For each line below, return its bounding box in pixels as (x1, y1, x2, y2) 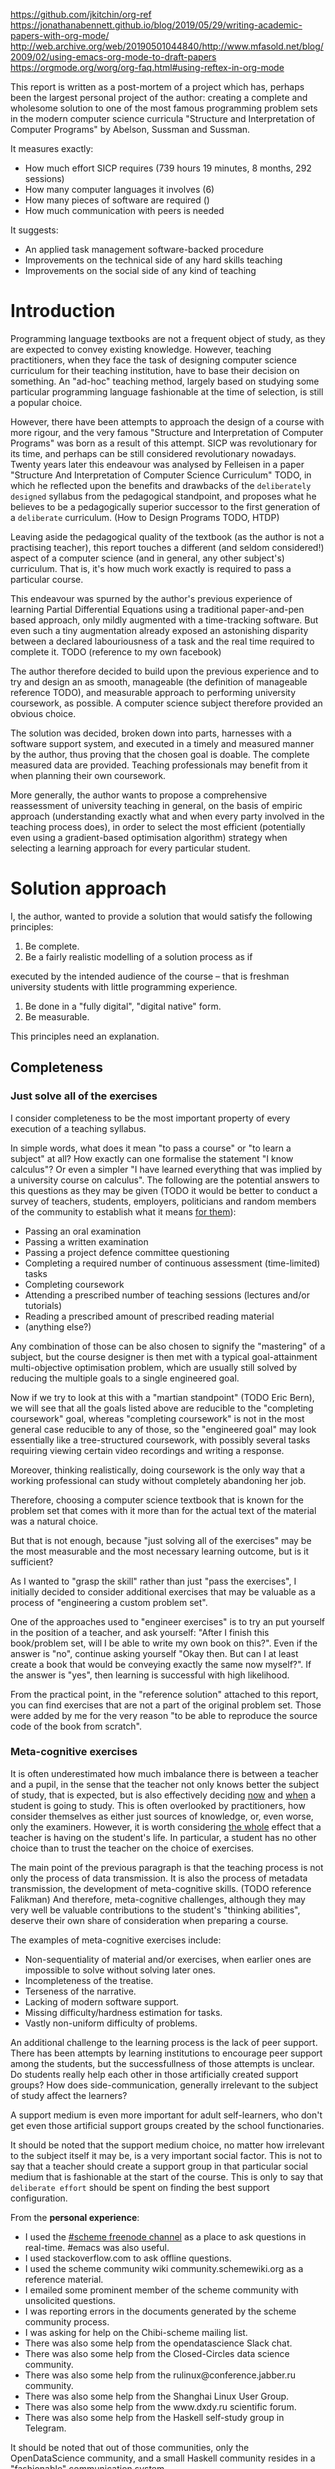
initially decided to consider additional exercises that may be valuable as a (10, 1585, 316, 1598)
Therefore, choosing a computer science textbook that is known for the (10, 1494, 304, 1506)
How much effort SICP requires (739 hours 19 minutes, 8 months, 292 (24, 162, 312, 174)
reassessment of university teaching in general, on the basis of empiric (10, 799, 303, 811)
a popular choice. (10, 396, 83, 408)
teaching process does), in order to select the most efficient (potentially (10, 820, 306, 833)
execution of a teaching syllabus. (10, 1122, 147, 1134)
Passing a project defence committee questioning (24, 1246, 230, 1258)
